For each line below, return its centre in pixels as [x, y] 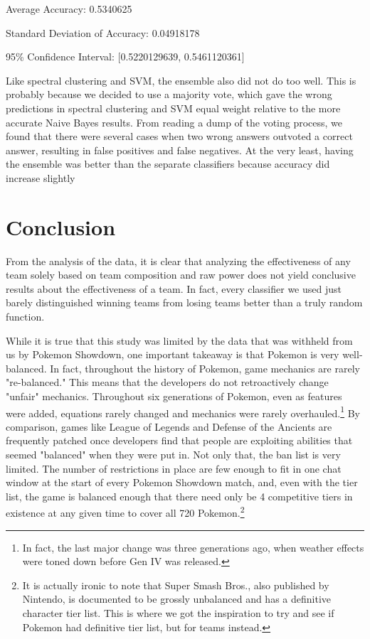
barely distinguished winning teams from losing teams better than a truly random [184, 302]
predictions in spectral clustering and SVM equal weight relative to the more [173, 108]
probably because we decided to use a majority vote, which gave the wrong [169, 94]
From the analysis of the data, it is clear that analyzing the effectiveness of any [178, 261]
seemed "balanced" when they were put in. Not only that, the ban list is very [173, 455]
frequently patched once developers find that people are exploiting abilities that [179, 440]
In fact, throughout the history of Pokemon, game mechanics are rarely [205, 368]
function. [25, 317]
